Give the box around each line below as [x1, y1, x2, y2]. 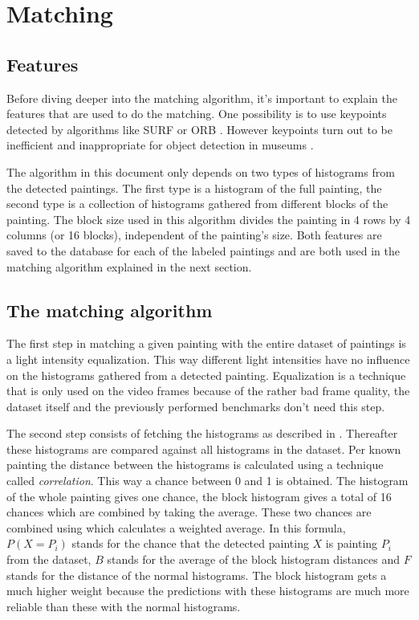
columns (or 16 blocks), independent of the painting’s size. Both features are [6, 226, 382, 243]
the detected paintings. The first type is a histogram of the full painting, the [6, 179, 382, 196]
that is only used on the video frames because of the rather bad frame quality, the [6, 382, 410, 399]
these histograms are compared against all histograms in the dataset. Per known [6, 440, 401, 457]
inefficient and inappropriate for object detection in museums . [6, 137, 314, 153]
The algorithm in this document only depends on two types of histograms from [6, 163, 395, 180]
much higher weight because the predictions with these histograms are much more [6, 582, 409, 599]
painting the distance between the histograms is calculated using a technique [6, 456, 384, 473]
